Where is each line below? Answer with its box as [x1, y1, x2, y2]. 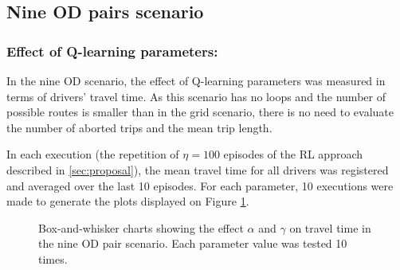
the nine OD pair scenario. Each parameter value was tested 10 [38, 235, 347, 252]
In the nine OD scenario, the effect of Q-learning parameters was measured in [6, 72, 386, 88]
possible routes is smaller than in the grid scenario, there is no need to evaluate [6, 104, 394, 120]
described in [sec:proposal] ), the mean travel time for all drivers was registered [6, 161, 389, 178]
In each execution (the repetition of [6, 146, 179, 162]
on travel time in [289, 219, 371, 236]
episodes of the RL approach [223, 146, 363, 162]
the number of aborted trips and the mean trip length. [6, 119, 273, 135]
